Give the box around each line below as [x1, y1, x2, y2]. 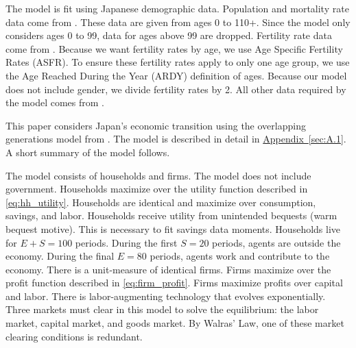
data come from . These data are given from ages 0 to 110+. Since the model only [5, 14, 351, 29]
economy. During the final [5, 249, 115, 263]
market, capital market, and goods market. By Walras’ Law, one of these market [5, 316, 344, 330]
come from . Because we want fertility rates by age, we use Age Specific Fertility [5, 41, 343, 55]
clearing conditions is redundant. [5, 329, 143, 343]
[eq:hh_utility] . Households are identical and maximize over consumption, [5, 195, 316, 209]
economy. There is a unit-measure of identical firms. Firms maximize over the [5, 262, 331, 276]
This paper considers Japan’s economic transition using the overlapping [5, 118, 306, 132]
